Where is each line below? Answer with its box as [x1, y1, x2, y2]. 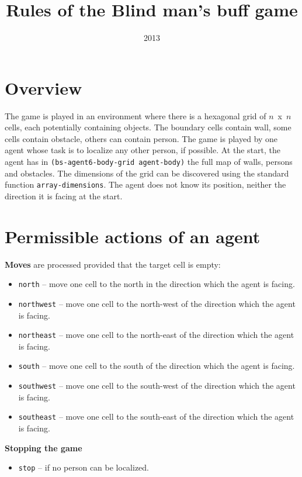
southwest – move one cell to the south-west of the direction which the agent [18, 379, 296, 392]
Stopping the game [5, 441, 82, 454]
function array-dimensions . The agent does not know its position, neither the [5, 178, 286, 191]
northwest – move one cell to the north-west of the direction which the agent [18, 297, 296, 309]
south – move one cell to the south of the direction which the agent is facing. [18, 360, 295, 372]
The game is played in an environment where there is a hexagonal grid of [5, 109, 266, 122]
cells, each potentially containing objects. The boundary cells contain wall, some [5, 121, 291, 133]
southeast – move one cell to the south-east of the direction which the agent [18, 410, 294, 423]
